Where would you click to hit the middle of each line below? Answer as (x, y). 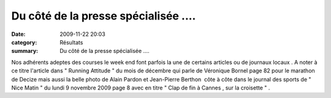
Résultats (71, 42)
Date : (18, 34)
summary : (25, 51)
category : (24, 42)
